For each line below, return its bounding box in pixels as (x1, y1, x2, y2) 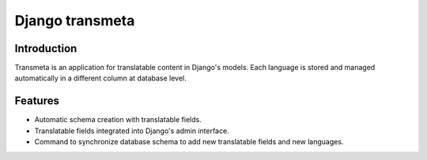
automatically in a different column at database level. (14, 73, 187, 83)
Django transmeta (14, 12, 135, 29)
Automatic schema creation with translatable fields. (34, 115, 202, 125)
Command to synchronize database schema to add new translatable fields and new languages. (34, 137, 344, 147)
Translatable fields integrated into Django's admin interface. (34, 126, 229, 136)
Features (14, 95, 59, 108)
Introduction (14, 42, 77, 55)
